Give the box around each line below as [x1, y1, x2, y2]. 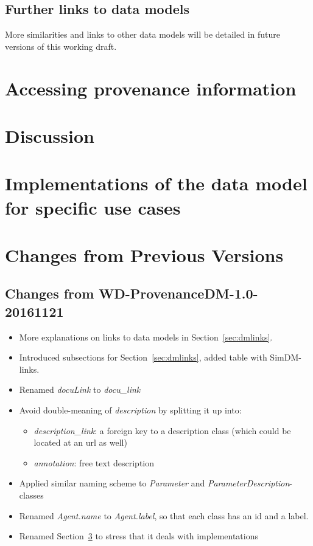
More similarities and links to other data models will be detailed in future [5, 28, 280, 41]
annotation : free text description [33, 456, 155, 469]
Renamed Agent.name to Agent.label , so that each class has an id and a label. [19, 509, 309, 522]
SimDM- [270, 351, 301, 364]
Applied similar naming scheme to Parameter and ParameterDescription [19, 477, 290, 489]
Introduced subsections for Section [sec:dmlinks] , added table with [19, 351, 267, 364]
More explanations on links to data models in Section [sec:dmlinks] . [19, 330, 273, 343]
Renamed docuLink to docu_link [19, 383, 141, 396]
